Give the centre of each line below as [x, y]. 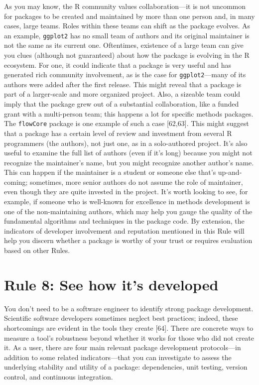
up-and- [230, 172]
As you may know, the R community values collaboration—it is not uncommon [125, 6]
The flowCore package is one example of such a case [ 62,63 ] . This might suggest [127, 123]
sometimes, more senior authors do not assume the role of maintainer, [136, 182]
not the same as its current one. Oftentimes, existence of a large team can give [124, 45]
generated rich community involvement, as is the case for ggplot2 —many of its [125, 74]
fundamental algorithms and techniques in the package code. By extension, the [124, 221]
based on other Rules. [37, 250]
